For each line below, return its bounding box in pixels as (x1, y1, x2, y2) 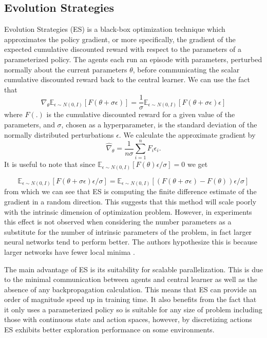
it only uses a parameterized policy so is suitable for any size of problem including (4, 304, 262, 314)
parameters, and (4, 119, 55, 130)
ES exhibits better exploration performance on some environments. (4, 324, 215, 335)
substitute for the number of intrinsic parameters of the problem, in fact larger (4, 226, 252, 237)
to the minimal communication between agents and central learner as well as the (4, 274, 258, 285)
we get (187, 159, 208, 170)
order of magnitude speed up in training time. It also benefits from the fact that (4, 294, 257, 305)
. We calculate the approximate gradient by (119, 129, 256, 140)
